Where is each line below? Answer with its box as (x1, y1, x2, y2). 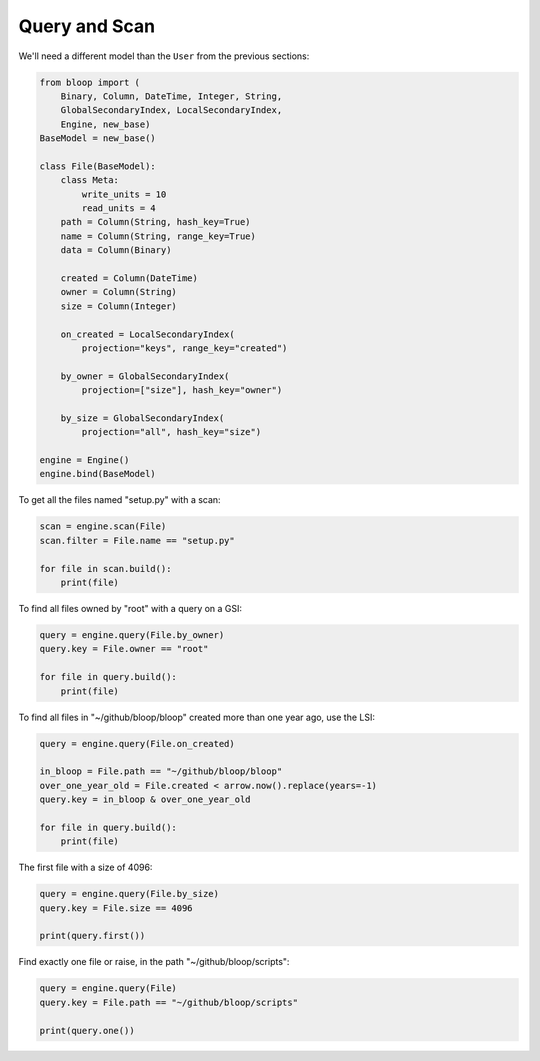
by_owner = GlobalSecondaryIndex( (60, 370, 230, 382)
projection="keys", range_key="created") (81, 342, 288, 354)
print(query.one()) (39, 1025, 135, 1036)
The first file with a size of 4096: (18, 861, 153, 874)
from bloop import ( (39, 76, 140, 88)
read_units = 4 (81, 203, 157, 214)
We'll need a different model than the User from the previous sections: (18, 50, 310, 62)
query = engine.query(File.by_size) (39, 888, 220, 900)
